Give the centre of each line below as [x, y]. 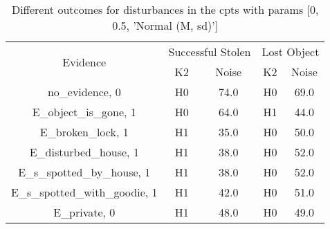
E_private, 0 [84, 212]
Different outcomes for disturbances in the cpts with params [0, [165, 9]
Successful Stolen [210, 52]
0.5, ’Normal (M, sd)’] [165, 25]
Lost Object [291, 52]
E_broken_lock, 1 [84, 132]
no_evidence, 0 [84, 92]
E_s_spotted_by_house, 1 [84, 172]
